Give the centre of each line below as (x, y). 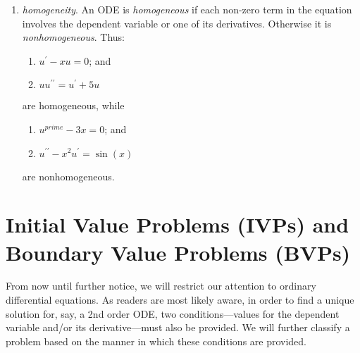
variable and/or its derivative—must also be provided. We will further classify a (178, 327)
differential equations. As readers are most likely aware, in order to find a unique (180, 300)
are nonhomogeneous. (68, 176)
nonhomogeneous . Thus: (74, 37)
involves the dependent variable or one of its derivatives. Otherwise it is (177, 23)
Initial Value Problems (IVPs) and (178, 224)
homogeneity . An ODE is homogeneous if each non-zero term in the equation (187, 9)
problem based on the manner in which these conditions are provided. (156, 341)
